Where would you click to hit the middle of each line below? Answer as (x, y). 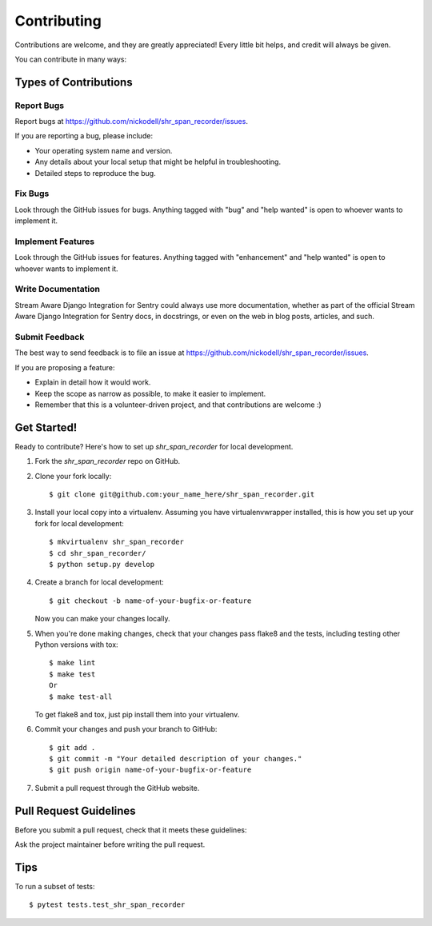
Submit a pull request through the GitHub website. (117, 788)
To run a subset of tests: (55, 887)
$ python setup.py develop (102, 564)
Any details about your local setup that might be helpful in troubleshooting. (158, 162)
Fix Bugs (32, 194)
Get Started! (46, 427)
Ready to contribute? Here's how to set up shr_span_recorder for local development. (154, 446)
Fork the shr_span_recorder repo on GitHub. (108, 461)
